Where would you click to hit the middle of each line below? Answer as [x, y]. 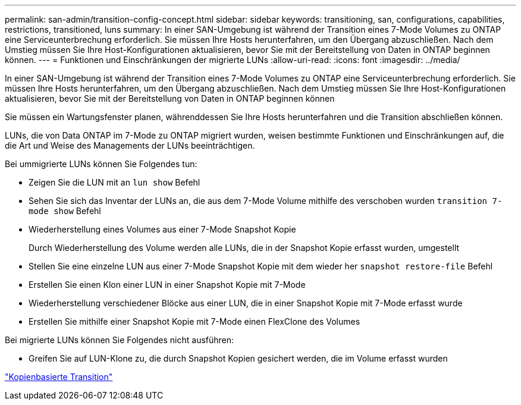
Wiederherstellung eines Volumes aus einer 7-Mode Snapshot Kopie [162, 229]
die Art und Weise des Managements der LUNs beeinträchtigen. [130, 145]
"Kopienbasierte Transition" [59, 377]
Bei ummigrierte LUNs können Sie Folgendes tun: [101, 164]
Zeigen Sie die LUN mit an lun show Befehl [114, 182]
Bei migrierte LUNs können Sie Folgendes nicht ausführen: [120, 340]
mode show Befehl [65, 211]
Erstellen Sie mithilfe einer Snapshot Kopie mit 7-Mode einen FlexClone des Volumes [194, 321]
